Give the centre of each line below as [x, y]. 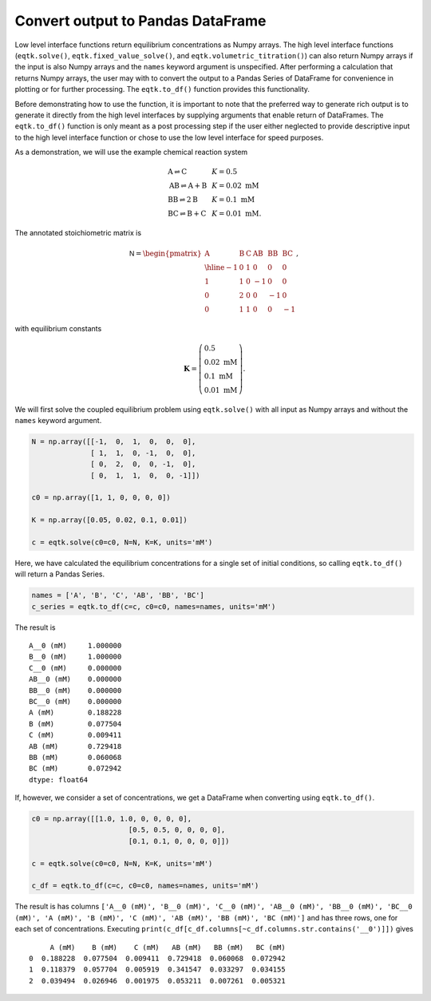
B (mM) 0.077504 [75, 724]
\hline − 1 [221, 268]
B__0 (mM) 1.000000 [75, 657]
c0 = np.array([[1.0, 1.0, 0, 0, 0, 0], [111, 819]
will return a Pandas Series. [60, 574]
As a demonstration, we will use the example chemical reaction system [131, 152]
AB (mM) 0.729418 [75, 746]
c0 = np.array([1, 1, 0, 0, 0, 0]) [101, 498]
